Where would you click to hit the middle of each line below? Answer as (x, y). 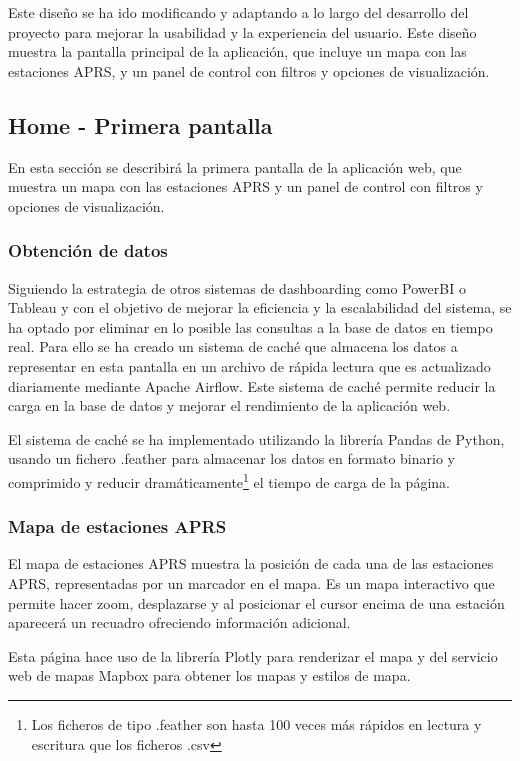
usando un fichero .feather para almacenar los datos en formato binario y (231, 458)
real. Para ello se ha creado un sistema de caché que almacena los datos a (233, 346)
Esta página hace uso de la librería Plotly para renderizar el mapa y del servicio (253, 655)
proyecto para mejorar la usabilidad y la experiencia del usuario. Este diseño (242, 31)
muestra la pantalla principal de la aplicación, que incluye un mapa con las (237, 51)
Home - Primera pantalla (140, 124)
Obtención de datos (88, 250)
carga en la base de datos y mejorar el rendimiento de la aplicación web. (229, 405)
